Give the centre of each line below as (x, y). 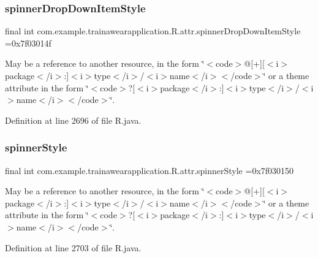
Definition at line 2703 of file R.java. (73, 247)
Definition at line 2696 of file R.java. (73, 120)
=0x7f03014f (28, 43)
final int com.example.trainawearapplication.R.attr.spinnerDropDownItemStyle (153, 31)
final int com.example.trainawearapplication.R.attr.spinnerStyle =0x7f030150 (150, 170)
